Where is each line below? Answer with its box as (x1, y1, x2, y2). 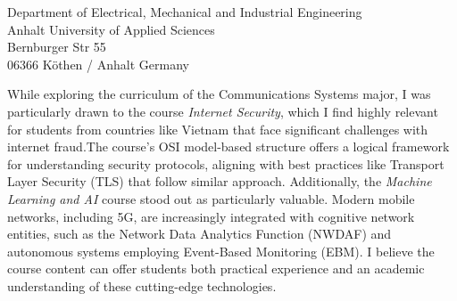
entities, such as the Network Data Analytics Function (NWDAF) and (7, 224, 392, 243)
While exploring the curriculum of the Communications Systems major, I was (7, 85, 431, 103)
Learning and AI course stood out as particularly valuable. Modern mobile (7, 189, 415, 207)
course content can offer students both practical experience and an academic (7, 259, 425, 278)
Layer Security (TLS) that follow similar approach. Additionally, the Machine (7, 172, 432, 191)
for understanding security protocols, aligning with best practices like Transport (7, 154, 445, 173)
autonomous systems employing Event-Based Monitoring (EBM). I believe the (7, 241, 435, 260)
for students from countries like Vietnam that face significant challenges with (7, 119, 428, 138)
